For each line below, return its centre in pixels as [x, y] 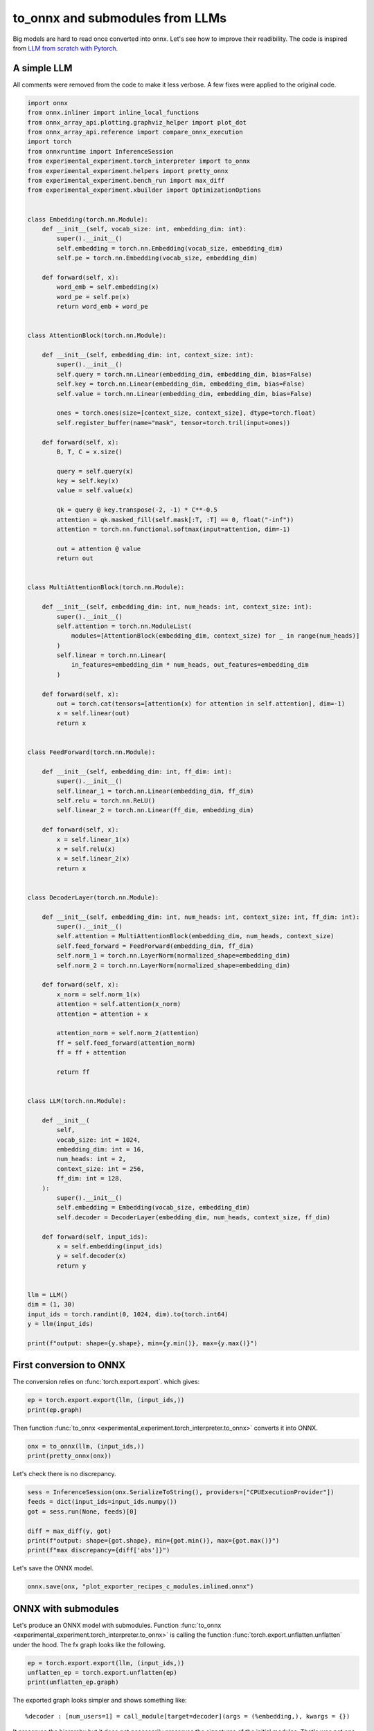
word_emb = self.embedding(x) [108, 287]
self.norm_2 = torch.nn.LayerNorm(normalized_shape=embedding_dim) [173, 965]
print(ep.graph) [55, 1410]
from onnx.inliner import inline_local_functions [113, 113]
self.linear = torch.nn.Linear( [111, 655]
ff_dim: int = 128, [89, 1178]
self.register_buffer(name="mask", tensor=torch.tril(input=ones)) [173, 423]
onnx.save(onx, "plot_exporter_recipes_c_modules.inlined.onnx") [141, 1587]
